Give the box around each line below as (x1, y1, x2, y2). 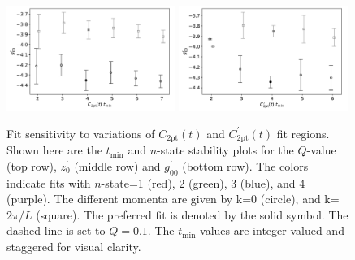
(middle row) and (74, 157, 161, 174)
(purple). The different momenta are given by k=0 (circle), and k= (6, 190, 340, 207)
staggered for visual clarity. (6, 238, 141, 255)
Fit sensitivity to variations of (6, 124, 155, 141)
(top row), (6, 157, 57, 174)
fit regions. (276, 124, 330, 141)
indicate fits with (6, 174, 91, 191)
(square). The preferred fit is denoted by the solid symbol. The (36, 206, 349, 223)
